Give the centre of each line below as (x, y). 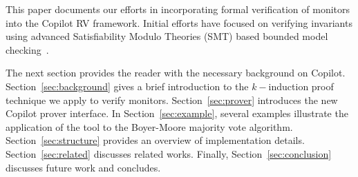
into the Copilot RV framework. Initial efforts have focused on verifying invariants (179, 22)
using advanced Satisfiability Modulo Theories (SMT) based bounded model (167, 36)
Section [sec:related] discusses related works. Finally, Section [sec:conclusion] (169, 153)
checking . (27, 49)
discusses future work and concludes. (83, 167)
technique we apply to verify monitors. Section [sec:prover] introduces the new (172, 100)
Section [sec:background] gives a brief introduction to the (127, 86)
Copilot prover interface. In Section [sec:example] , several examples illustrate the (177, 113)
